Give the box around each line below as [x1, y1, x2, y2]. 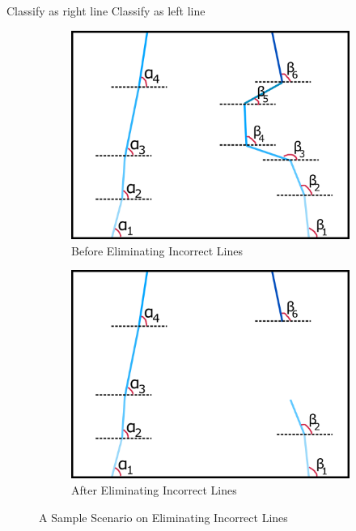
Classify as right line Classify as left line [6, 2, 206, 19]
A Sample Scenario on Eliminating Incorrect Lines [39, 508, 288, 525]
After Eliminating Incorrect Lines [71, 482, 237, 499]
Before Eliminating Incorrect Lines [71, 242, 243, 259]
